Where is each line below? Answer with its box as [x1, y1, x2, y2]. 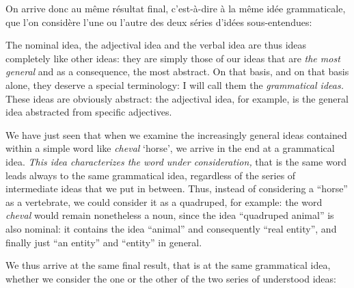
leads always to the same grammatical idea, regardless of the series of [5, 168, 296, 182]
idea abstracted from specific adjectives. [5, 105, 172, 119]
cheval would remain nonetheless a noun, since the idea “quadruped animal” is [5, 208, 334, 222]
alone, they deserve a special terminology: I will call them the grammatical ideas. [5, 77, 344, 92]
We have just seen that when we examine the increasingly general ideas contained [5, 127, 347, 142]
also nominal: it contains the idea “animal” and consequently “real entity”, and [5, 221, 337, 235]
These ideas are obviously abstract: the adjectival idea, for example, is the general [5, 91, 349, 105]
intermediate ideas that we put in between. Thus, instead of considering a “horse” [5, 181, 348, 196]
